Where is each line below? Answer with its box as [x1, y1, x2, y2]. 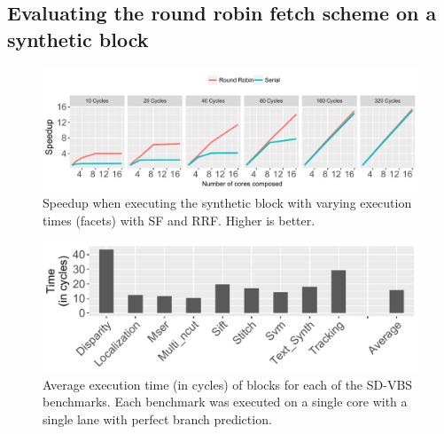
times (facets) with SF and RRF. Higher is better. [43, 211, 315, 230]
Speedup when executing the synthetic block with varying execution [43, 193, 412, 212]
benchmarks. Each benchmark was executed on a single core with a [43, 392, 408, 411]
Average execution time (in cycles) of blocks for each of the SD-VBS [43, 375, 413, 393]
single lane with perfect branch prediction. [43, 410, 272, 429]
